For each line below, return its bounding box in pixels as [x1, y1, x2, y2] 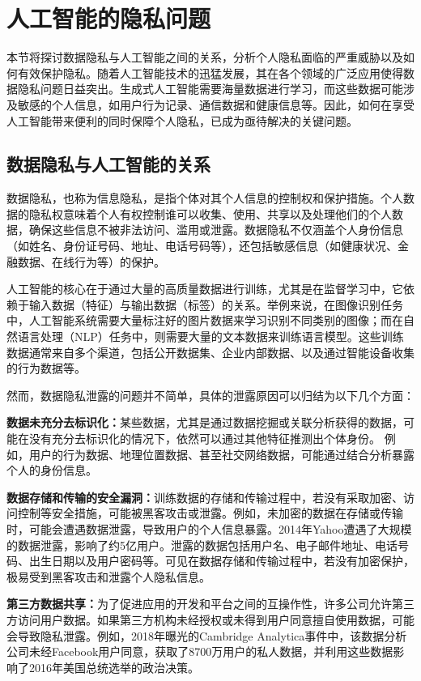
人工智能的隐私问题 [6, 2, 211, 35]
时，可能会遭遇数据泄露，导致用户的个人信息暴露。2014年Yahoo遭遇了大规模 [6, 520, 412, 537]
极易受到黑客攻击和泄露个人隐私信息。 [6, 568, 210, 585]
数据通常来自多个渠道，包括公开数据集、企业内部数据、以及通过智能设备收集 [6, 343, 415, 360]
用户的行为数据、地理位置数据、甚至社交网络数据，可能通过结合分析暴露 [28, 445, 415, 462]
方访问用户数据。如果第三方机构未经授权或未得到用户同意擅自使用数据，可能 [6, 611, 415, 628]
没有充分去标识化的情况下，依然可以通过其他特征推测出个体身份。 [28, 430, 381, 447]
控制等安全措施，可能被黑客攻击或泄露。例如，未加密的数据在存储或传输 [17, 504, 403, 521]
